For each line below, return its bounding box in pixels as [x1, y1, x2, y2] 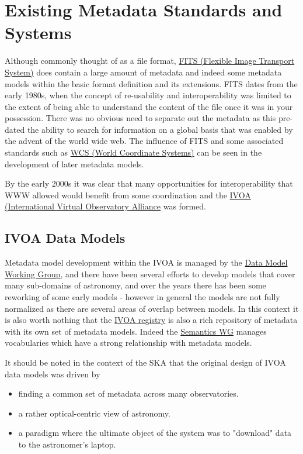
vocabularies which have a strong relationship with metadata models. [5, 336, 252, 349]
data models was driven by [5, 367, 100, 380]
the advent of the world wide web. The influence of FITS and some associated [5, 135, 284, 147]
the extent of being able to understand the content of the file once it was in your [5, 100, 293, 112]
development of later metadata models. [5, 157, 144, 170]
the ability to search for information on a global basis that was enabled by [27, 123, 293, 135]
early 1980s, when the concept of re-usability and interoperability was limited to [5, 89, 291, 101]
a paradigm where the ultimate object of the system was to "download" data [18, 427, 292, 439]
